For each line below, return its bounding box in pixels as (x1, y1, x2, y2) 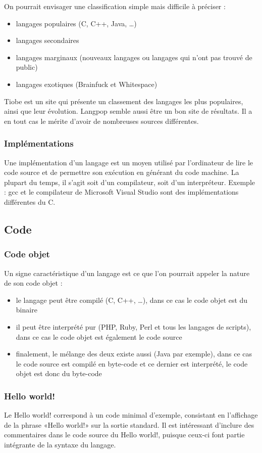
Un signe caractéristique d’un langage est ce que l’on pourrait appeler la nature (4, 267, 250, 278)
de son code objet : (4, 278, 63, 288)
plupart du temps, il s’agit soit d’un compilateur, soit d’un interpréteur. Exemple (4, 176, 255, 187)
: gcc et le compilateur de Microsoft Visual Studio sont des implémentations (4, 187, 239, 197)
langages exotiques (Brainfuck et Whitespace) (16, 78, 158, 89)
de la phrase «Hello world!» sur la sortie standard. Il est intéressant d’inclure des (4, 419, 254, 430)
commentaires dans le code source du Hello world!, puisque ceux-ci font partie (4, 429, 245, 440)
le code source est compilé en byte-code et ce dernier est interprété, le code (16, 358, 248, 369)
